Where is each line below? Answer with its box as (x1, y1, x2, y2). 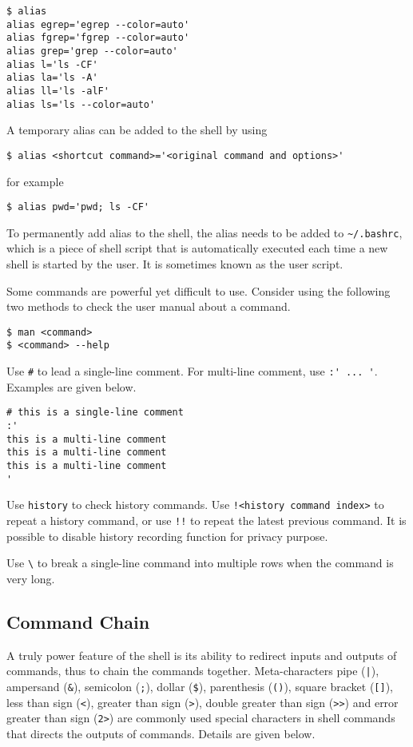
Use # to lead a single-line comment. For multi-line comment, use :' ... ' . (6, 363, 378, 379)
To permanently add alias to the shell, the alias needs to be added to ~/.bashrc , (6, 224, 403, 240)
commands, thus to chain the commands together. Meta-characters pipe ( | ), (6, 662, 379, 679)
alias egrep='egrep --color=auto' (6, 18, 190, 30)
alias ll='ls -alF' (6, 85, 109, 97)
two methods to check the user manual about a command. (6, 298, 291, 315)
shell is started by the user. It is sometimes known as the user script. (6, 256, 344, 272)
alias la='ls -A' (6, 72, 98, 84)
